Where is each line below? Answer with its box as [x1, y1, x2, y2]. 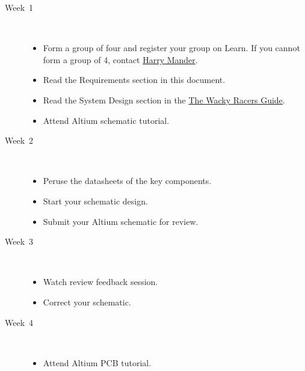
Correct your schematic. [43, 295, 131, 308]
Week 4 [5, 316, 34, 328]
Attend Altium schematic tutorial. [43, 114, 170, 126]
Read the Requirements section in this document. [43, 73, 226, 86]
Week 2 [5, 134, 34, 147]
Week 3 [5, 235, 34, 248]
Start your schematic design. [43, 194, 148, 207]
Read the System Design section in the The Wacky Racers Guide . [43, 93, 285, 106]
